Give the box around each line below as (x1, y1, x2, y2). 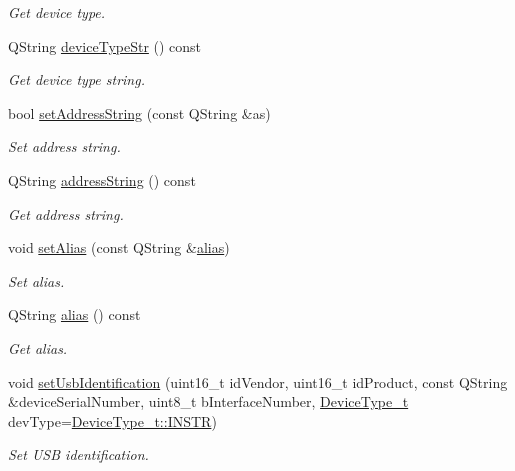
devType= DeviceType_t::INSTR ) (8, 410, 217, 431)
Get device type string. (8, 69, 145, 90)
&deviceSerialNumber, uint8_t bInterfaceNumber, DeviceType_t (8, 391, 409, 412)
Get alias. (8, 337, 68, 358)
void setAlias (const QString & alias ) (8, 237, 230, 258)
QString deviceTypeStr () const (8, 35, 202, 56)
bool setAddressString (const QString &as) (8, 102, 271, 123)
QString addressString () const (8, 169, 196, 190)
